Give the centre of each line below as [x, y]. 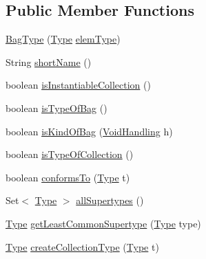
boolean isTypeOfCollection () [70, 154]
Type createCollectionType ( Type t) [82, 246]
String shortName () [49, 61]
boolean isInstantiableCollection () [78, 85]
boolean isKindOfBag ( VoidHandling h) [89, 131]
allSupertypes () [110, 200]
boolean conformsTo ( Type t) [68, 177]
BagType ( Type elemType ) [63, 39]
